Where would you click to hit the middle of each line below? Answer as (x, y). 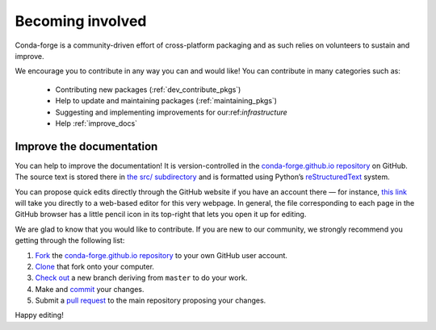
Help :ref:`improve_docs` (96, 123)
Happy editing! (39, 315)
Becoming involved (81, 21)
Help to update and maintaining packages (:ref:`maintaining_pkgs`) (166, 101)
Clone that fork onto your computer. (95, 266)
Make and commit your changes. (90, 289)
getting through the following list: (70, 240)
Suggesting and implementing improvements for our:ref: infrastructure (172, 112)
